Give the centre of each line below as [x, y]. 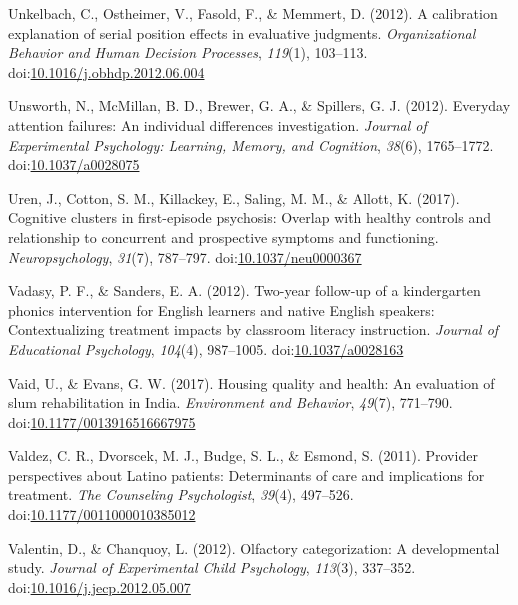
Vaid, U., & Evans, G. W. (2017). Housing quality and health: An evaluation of [251, 382]
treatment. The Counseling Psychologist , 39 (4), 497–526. [181, 494]
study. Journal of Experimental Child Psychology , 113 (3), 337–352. [212, 567]
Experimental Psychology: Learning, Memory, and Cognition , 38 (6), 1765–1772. [251, 144]
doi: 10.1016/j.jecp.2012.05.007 [99, 586]
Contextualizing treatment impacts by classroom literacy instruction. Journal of [253, 329]
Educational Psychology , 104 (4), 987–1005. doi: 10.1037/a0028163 [206, 348]
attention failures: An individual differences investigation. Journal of [217, 124]
